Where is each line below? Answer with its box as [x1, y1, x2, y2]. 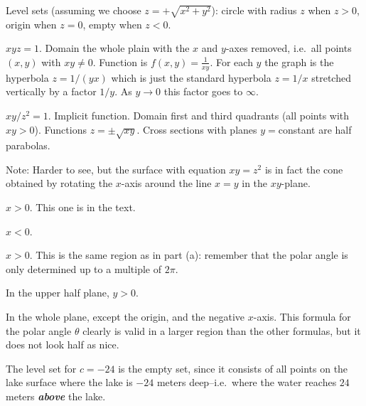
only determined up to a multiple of [6, 261, 162, 276]
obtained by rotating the [6, 176, 113, 191]
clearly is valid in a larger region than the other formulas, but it [82, 323, 361, 338]
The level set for [6, 360, 77, 375]
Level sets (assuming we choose [6, 3, 141, 17]
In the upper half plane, [6, 285, 109, 300]
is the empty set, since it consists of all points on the [118, 360, 348, 375]
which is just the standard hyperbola [111, 70, 271, 85]
